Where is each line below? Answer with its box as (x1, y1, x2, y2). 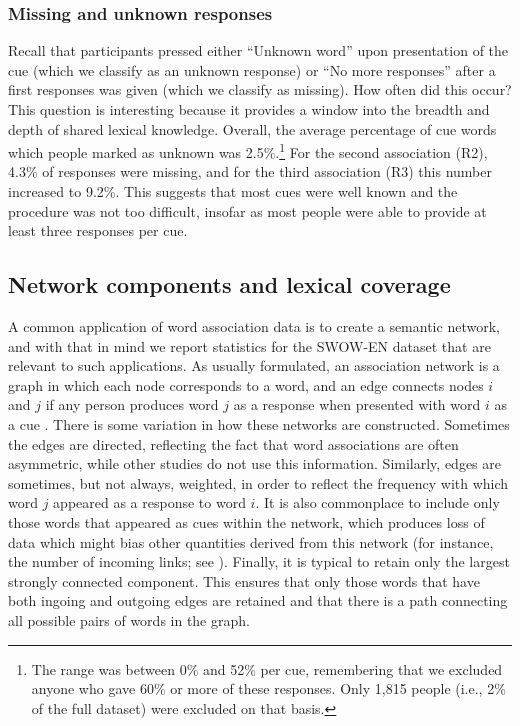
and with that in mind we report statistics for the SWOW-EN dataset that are (8, 335, 491, 356)
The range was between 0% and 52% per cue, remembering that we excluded (31, 658, 503, 679)
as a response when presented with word (233, 394, 481, 415)
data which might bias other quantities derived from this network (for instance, (8, 531, 494, 552)
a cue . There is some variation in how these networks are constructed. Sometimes (8, 413, 510, 434)
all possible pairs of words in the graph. (8, 609, 250, 630)
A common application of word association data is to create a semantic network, (8, 316, 500, 337)
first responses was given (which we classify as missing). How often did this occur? (8, 79, 512, 100)
